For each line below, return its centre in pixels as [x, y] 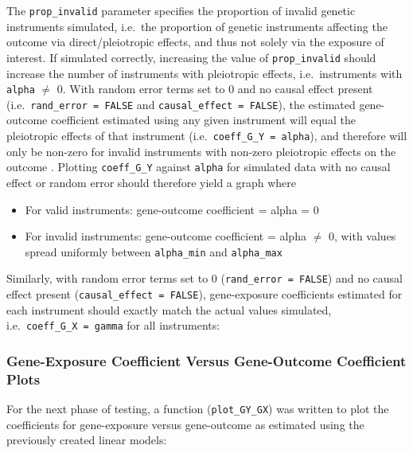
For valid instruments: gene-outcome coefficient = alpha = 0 [172, 209]
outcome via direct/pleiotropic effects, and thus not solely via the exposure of [195, 42]
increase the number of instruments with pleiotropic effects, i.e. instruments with [205, 73]
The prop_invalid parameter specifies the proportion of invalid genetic [181, 10]
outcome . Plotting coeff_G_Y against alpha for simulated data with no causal [199, 167]
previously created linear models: [87, 440]
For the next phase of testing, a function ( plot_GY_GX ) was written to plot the [198, 409]
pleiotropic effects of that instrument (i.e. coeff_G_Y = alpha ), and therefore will [207, 135]
